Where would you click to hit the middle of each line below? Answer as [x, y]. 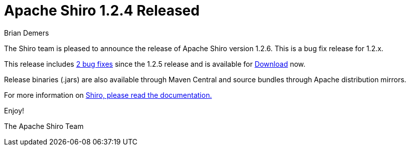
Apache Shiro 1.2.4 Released [102, 11]
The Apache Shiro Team [44, 126]
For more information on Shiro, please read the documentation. [108, 95]
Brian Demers [27, 33]
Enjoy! [14, 110]
